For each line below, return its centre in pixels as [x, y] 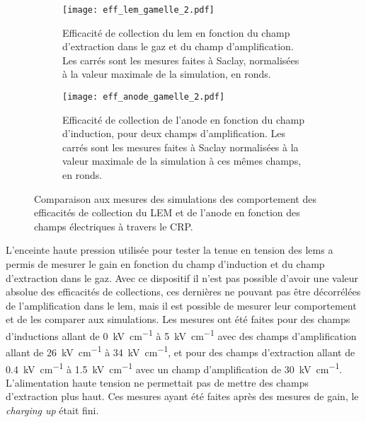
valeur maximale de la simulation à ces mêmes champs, [182, 161]
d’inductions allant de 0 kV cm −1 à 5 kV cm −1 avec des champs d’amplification [181, 335]
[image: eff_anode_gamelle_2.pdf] [144, 97]
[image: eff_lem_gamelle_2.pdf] [138, 10]
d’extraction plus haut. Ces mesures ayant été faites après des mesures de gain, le [182, 396]
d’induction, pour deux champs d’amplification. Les [174, 133]
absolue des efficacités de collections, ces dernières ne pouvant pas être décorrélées [183, 292]
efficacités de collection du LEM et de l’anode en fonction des [167, 212]
